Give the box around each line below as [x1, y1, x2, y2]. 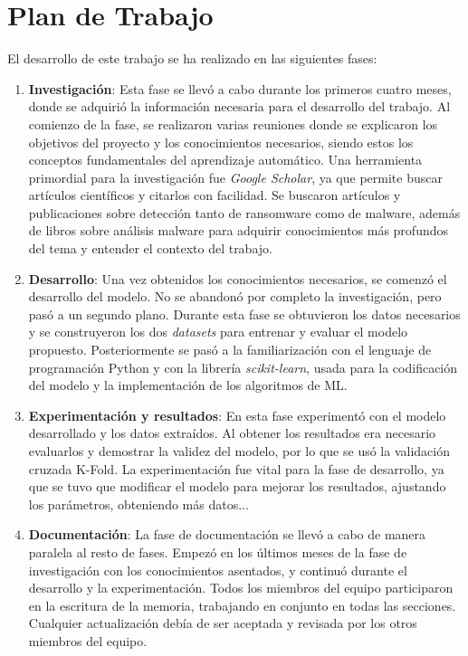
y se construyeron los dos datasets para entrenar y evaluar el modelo [28, 322, 408, 341]
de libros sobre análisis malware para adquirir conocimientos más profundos [28, 221, 449, 240]
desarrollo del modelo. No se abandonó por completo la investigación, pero [28, 287, 442, 306]
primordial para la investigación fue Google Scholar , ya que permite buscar [28, 167, 443, 186]
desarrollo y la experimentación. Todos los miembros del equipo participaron [28, 578, 454, 597]
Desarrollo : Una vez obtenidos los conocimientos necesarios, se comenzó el [28, 269, 447, 288]
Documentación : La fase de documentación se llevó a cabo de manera [28, 525, 426, 544]
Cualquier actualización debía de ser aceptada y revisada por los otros [28, 613, 417, 632]
